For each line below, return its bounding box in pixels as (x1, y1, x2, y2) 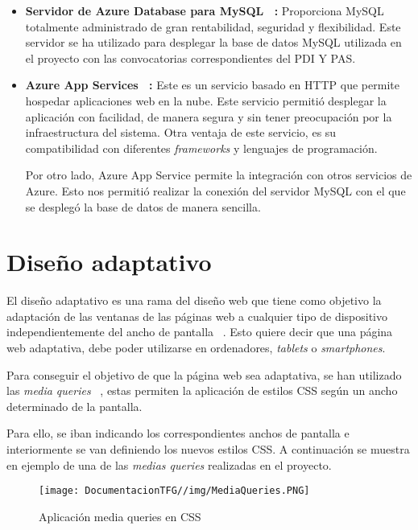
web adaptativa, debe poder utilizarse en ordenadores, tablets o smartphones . (6, 339, 386, 356)
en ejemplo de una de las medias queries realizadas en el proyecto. (6, 456, 332, 473)
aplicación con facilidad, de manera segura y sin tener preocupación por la (25, 108, 392, 125)
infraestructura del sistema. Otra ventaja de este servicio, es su (25, 124, 337, 141)
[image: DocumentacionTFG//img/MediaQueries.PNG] (39, 485, 310, 497)
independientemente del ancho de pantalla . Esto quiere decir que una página (6, 323, 393, 340)
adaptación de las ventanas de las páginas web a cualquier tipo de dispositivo (6, 307, 388, 324)
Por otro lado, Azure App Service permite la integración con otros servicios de (25, 166, 412, 183)
